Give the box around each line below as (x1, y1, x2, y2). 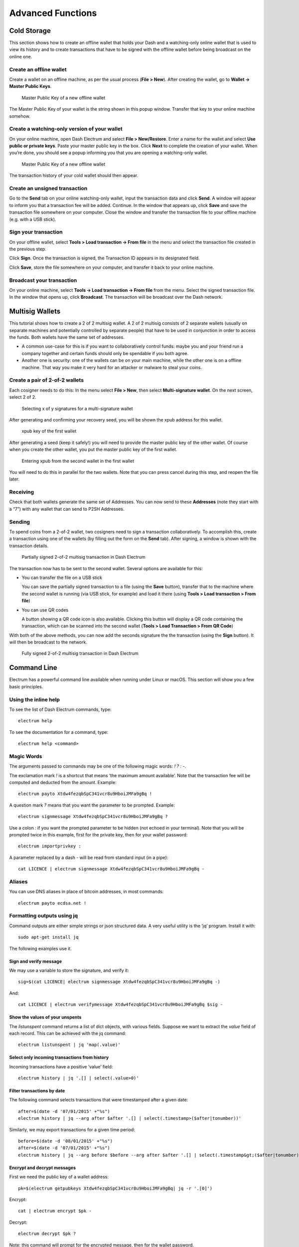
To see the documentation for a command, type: (9, 729, 109, 735)
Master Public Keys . (9, 83, 52, 89)
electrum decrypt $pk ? (18, 1231, 76, 1237)
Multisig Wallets (9, 307, 61, 316)
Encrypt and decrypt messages (9, 1165, 76, 1171)
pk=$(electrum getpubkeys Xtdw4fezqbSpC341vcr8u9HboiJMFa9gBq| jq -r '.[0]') (18, 1185, 213, 1191)
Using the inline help (9, 696, 60, 703)
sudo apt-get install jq (18, 934, 79, 940)
